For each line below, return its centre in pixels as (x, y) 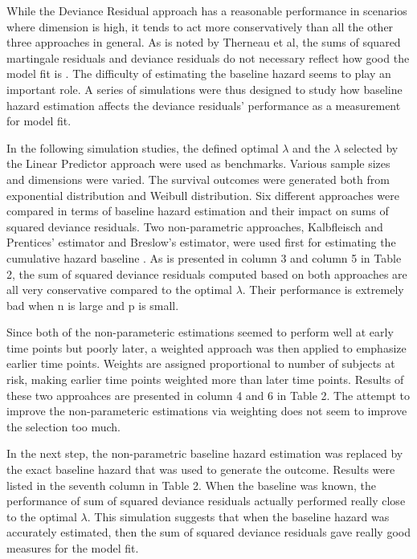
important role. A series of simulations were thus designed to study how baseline (204, 89)
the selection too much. (64, 426)
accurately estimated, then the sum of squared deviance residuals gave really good (208, 532)
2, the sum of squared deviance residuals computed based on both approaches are (207, 273)
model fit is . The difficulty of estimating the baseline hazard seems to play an (199, 73)
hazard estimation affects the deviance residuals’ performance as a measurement (204, 105)
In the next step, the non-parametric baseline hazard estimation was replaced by (205, 453)
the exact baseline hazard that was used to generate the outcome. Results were (201, 469)
